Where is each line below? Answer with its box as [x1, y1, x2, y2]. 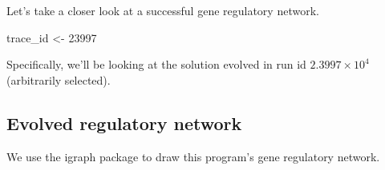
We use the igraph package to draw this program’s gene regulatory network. [6, 148, 380, 164]
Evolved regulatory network [6, 110, 242, 135]
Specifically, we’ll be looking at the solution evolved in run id [6, 56, 306, 73]
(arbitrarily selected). [6, 71, 111, 88]
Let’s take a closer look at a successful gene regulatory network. [6, 2, 319, 18]
